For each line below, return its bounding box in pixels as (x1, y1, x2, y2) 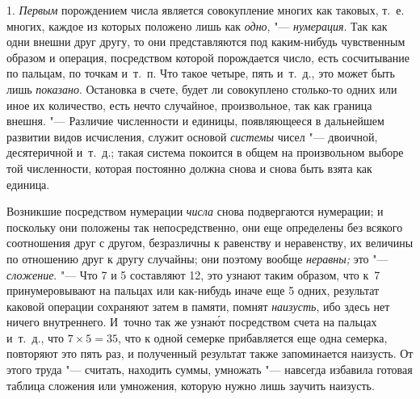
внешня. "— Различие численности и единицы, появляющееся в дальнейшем (6, 112, 384, 129)
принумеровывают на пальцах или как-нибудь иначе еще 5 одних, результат (6, 282, 380, 299)
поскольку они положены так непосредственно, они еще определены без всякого (6, 218, 403, 235)
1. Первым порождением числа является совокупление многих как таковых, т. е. (6, 2, 405, 18)
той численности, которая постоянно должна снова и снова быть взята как (6, 159, 372, 176)
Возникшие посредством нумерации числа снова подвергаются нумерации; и (6, 203, 384, 220)
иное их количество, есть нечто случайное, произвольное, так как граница (6, 96, 372, 113)
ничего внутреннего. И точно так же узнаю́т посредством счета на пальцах (6, 313, 377, 330)
